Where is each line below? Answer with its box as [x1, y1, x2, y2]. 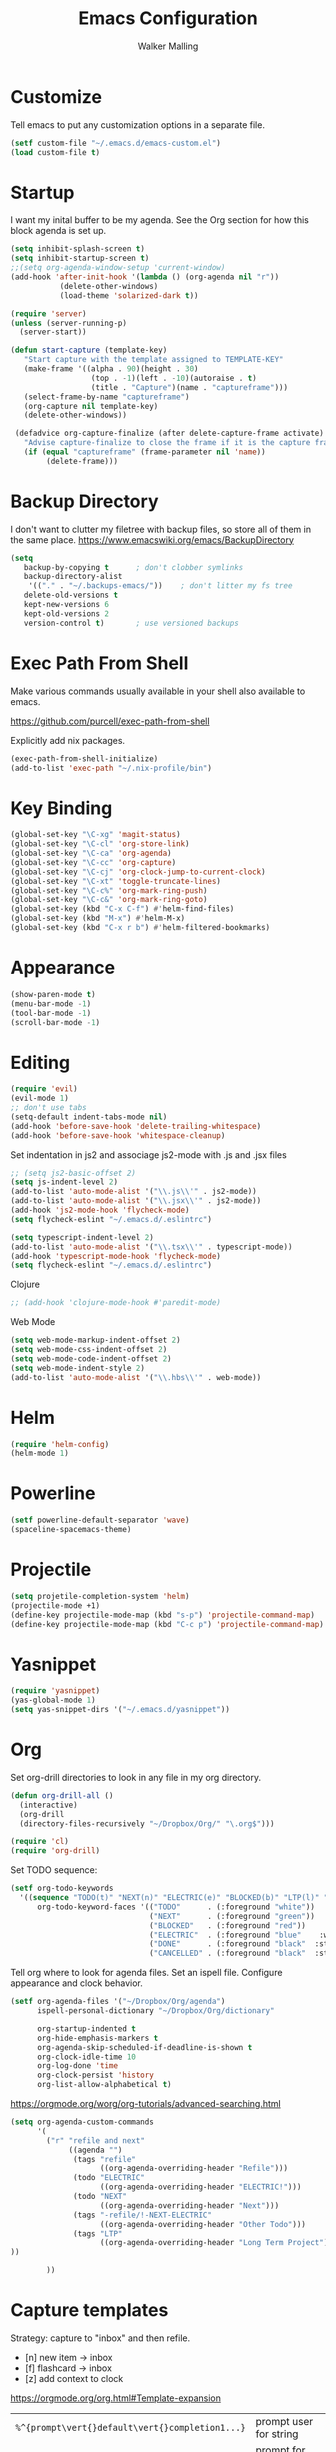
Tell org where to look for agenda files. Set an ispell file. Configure [10, 1967, 283, 1979]
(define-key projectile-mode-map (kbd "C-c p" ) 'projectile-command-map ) [10, 1619, 325, 1629]
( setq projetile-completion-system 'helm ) [10, 1591, 190, 1601]
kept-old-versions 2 [23, 608, 110, 619]
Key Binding [10, 797, 113, 819]
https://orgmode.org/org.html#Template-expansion [10, 2392, 222, 2404]
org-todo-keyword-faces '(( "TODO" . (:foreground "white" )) [36, 1902, 315, 1912]
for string [255, 2427, 299, 2441]
